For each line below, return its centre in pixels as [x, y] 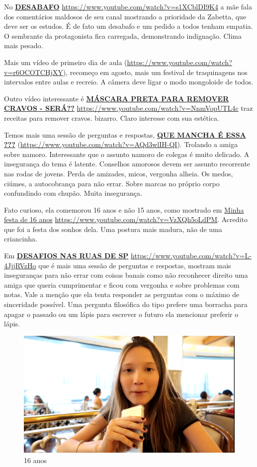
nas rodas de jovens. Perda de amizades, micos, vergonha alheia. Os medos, [119, 173]
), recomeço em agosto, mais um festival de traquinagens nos [155, 72]
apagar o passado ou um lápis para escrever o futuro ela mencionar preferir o [121, 314]
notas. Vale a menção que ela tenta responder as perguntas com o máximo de [122, 294]
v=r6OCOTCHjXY [34, 72]
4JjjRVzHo [20, 265]
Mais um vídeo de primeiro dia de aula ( [66, 62]
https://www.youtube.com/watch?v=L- [191, 256]
